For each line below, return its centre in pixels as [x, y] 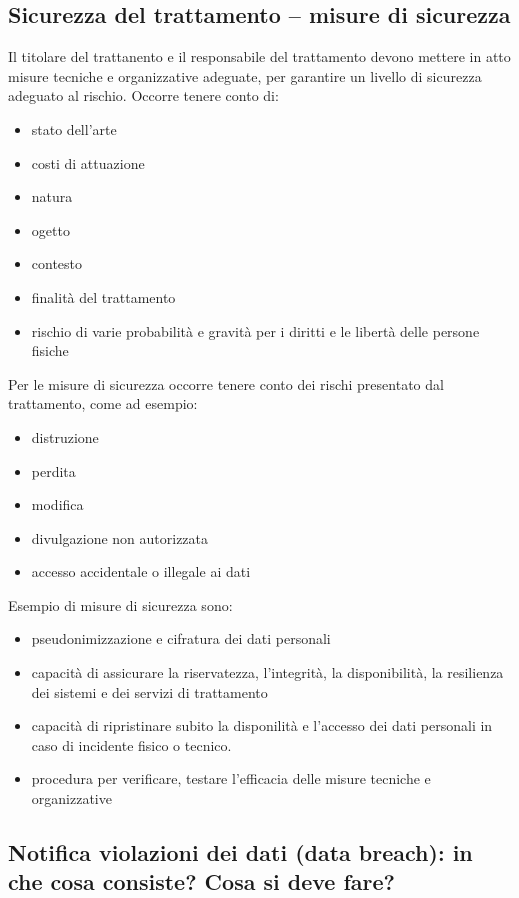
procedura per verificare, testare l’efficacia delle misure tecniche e [231, 778]
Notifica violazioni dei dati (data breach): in [240, 852]
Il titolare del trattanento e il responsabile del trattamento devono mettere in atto [259, 56]
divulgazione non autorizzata [120, 537]
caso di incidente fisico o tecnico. [131, 744]
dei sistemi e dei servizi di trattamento [149, 691]
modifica [57, 504]
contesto [57, 263]
